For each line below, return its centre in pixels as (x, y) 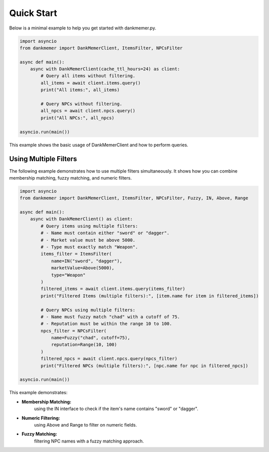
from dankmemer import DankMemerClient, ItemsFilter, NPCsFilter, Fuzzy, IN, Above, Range (134, 198)
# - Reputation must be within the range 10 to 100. (106, 324)
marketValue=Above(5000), (83, 268)
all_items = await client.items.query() (91, 83)
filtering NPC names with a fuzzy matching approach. (89, 441)
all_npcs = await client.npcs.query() (88, 111)
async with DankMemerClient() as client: (81, 219)
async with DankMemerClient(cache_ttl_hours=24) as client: (105, 69)
